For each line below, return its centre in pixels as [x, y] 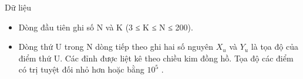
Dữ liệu [18, 7]
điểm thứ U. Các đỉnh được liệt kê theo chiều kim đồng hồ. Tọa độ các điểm [156, 58]
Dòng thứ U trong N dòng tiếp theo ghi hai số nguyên [116, 47]
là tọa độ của [275, 47]
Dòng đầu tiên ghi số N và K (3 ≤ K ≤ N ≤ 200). [106, 27]
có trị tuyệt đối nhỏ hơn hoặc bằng [81, 69]
